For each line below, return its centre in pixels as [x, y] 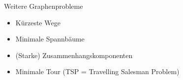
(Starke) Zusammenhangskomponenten [74, 55]
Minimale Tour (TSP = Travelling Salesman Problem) [97, 71]
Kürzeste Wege [38, 22]
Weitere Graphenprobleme [44, 6]
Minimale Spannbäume [50, 39]
